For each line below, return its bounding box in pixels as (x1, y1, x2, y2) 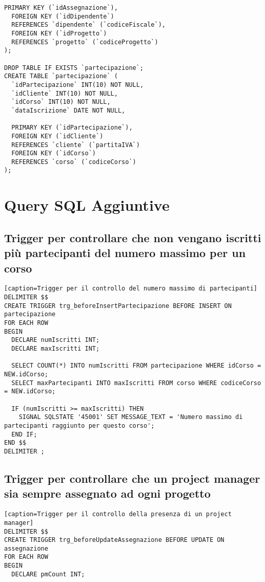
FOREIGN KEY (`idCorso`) (11, 150, 96, 157)
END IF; (11, 430, 37, 438)
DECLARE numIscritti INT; (11, 336, 100, 344)
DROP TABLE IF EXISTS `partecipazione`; (4, 64, 144, 71)
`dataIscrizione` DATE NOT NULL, (11, 106, 126, 114)
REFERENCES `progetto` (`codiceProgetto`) (11, 38, 158, 46)
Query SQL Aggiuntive (4, 194, 170, 215)
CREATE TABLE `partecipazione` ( (4, 72, 118, 80)
